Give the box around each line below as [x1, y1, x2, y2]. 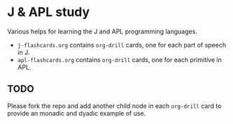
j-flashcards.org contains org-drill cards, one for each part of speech [17, 40, 226, 49]
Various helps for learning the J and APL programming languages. [7, 27, 198, 36]
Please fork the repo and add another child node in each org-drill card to [7, 102, 222, 110]
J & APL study [7, 4, 90, 20]
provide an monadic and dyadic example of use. [7, 109, 146, 117]
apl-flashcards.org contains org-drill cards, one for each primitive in [17, 55, 222, 63]
